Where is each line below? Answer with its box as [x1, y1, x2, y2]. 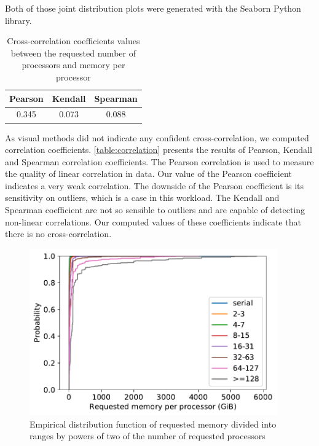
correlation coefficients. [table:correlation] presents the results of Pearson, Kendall [5, 143, 312, 156]
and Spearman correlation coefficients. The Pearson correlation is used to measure [5, 155, 314, 168]
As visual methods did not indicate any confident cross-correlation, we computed [5, 131, 309, 144]
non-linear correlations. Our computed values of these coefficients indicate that [5, 215, 301, 228]
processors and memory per [22, 58, 125, 71]
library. [5, 14, 32, 26]
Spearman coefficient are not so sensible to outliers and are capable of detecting [5, 203, 305, 216]
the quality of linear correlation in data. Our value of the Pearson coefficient [5, 167, 292, 180]
